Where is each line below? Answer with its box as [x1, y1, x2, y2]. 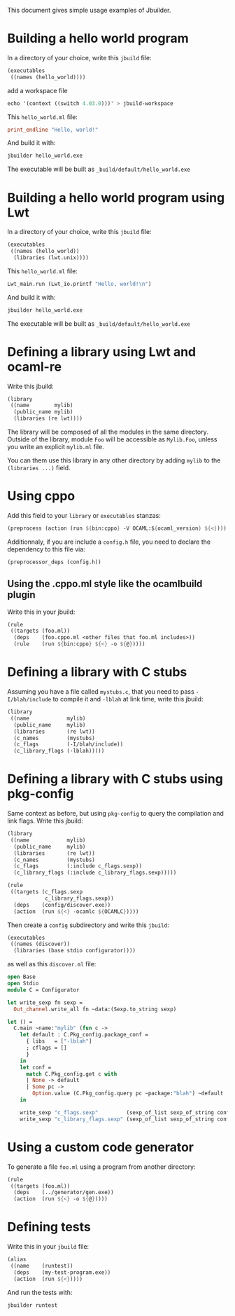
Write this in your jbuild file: [7, 1242, 90, 1251]
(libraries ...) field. [7, 464, 71, 472]
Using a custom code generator [7, 1139, 194, 1155]
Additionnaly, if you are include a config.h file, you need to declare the [7, 537, 211, 546]
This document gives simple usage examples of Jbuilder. [7, 6, 171, 14]
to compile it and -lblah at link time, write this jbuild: [52, 695, 204, 703]
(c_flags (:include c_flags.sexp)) [13, 863, 142, 870]
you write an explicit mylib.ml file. [7, 443, 105, 451]
